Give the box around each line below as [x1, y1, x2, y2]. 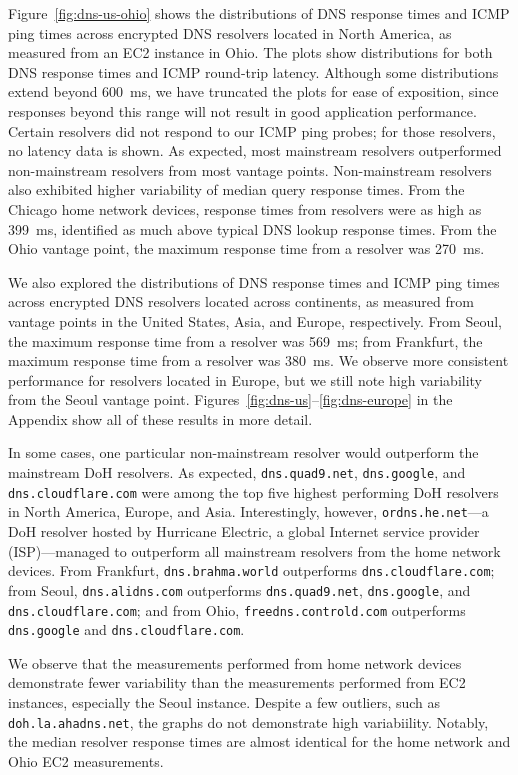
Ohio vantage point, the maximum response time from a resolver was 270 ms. [8, 238, 485, 259]
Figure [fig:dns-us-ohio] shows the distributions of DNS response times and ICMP [8, 3, 510, 23]
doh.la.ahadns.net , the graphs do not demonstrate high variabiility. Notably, [8, 711, 489, 732]
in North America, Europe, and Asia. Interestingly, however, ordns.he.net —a [8, 501, 489, 522]
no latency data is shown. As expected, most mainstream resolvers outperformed [8, 140, 502, 161]
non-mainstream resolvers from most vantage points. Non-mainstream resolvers [8, 159, 492, 180]
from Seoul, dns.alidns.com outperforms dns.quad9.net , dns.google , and [8, 579, 471, 600]
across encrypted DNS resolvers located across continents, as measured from [8, 291, 474, 312]
